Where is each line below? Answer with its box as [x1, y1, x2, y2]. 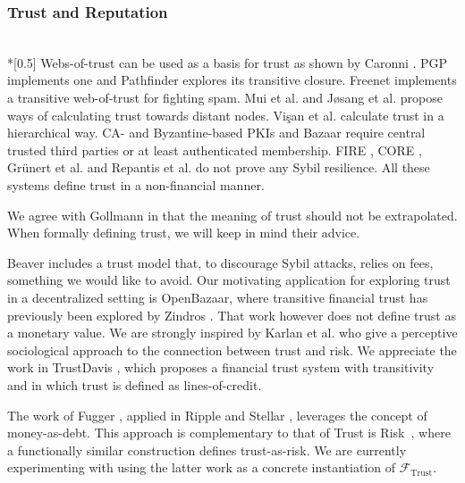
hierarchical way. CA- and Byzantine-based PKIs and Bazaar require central [7, 123, 426, 142]
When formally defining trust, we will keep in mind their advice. [7, 223, 360, 242]
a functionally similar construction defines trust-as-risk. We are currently [7, 440, 407, 459]
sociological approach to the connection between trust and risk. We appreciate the [7, 340, 457, 359]
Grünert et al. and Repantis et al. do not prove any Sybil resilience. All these [7, 158, 430, 177]
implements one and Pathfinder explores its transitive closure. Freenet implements [7, 71, 457, 89]
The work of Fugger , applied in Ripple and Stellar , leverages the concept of [7, 405, 427, 424]
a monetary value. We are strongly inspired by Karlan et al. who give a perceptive [7, 323, 458, 342]
